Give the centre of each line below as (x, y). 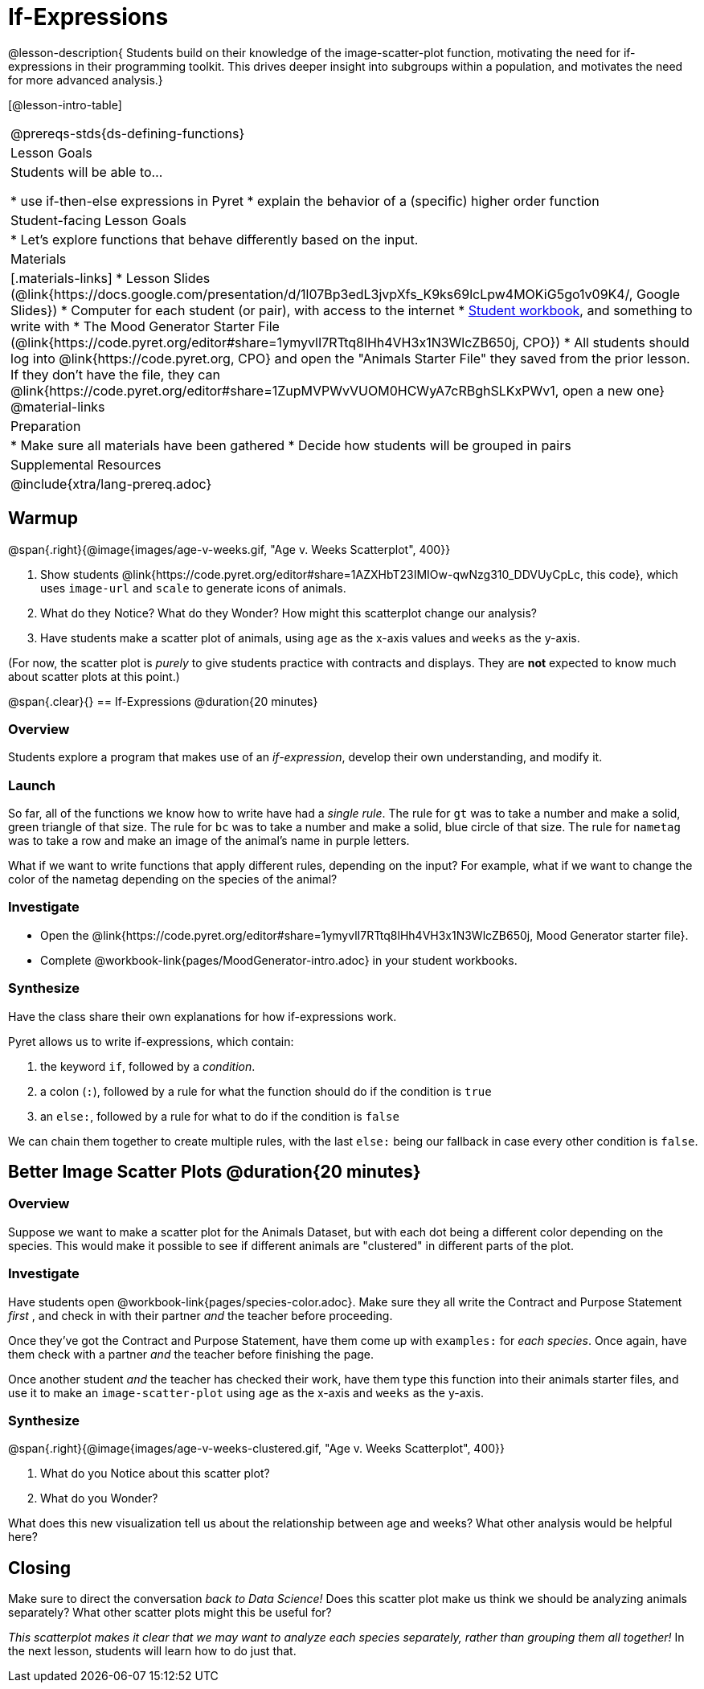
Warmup (43, 519)
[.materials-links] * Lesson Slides (111, 278)
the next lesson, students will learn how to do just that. (152, 1651)
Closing (39, 1568)
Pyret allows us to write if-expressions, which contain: (151, 1041)
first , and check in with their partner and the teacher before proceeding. (201, 1315)
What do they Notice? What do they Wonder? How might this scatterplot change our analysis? (289, 613)
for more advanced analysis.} (86, 80)
